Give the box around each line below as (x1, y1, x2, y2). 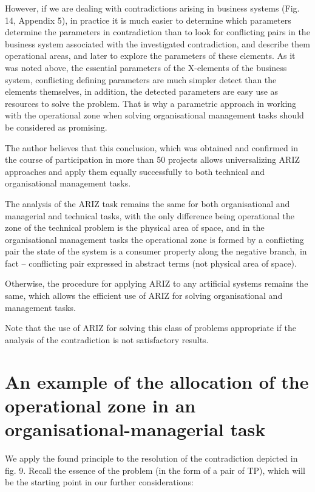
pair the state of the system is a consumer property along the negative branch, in (5, 245, 307, 258)
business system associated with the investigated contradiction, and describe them (5, 37, 310, 50)
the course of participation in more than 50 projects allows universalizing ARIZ (5, 153, 300, 166)
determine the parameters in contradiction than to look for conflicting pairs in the (5, 26, 310, 38)
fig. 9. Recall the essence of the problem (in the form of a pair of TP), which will (5, 463, 305, 476)
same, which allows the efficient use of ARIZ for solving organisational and (5, 289, 283, 302)
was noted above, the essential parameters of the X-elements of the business (5, 61, 287, 73)
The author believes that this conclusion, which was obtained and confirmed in (5, 141, 299, 154)
